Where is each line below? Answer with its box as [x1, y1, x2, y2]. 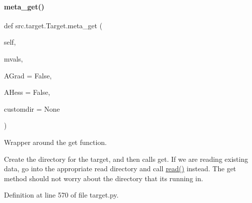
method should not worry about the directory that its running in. [4, 173, 203, 183]
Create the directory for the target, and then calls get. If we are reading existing [4, 153, 248, 164]
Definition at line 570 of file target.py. [4, 190, 119, 200]
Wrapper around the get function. [4, 136, 107, 147]
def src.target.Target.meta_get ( [4, 20, 103, 30]
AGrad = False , [4, 70, 52, 80]
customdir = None [4, 103, 60, 114]
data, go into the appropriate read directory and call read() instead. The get [4, 163, 236, 174]
